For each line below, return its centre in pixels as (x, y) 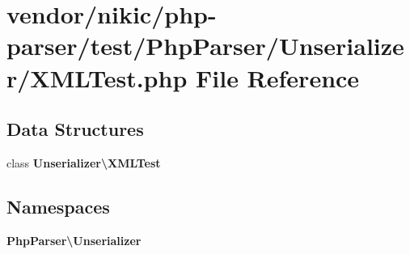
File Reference (277, 77)
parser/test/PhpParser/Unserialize (205, 46)
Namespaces (58, 206)
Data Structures (75, 129)
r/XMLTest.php (97, 77)
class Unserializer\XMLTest (84, 162)
